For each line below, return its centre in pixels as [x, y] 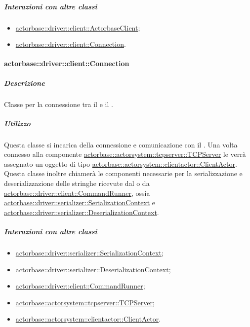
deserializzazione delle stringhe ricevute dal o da [77, 183]
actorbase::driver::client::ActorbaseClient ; [78, 27]
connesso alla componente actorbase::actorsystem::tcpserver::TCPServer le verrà [125, 154]
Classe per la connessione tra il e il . [59, 104]
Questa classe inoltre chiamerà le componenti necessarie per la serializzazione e [123, 173]
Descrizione [24, 83]
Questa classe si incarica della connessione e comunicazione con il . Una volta [121, 144]
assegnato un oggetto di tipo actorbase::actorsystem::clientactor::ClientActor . [121, 163]
